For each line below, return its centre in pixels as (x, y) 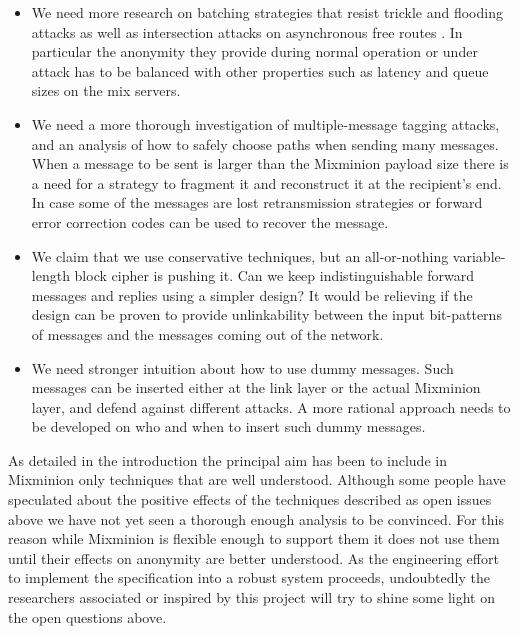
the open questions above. (87, 616)
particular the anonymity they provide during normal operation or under (254, 51)
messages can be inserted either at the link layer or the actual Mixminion (256, 387)
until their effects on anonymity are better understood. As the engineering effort (253, 557)
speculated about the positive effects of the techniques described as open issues (250, 499)
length (50, 275)
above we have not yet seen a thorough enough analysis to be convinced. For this (256, 518)
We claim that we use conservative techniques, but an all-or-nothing (240, 255)
